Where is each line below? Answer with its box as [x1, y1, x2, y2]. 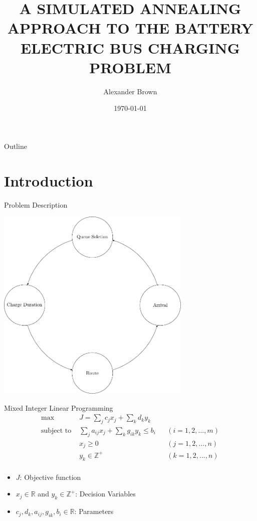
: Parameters [74, 506, 114, 516]
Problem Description [4, 199, 68, 210]
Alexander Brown [103, 86, 157, 96]
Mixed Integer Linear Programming [4, 402, 113, 413]
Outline [4, 140, 27, 151]
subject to [41, 427, 72, 435]
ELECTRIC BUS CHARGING [20, 37, 240, 58]
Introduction [4, 170, 93, 191]
